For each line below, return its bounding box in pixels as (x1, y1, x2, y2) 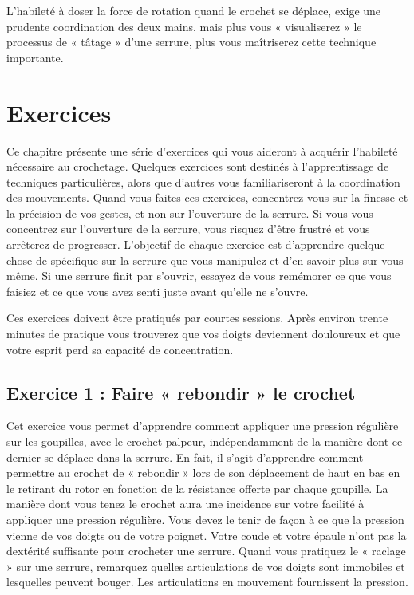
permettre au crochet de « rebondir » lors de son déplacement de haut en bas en (6, 464, 400, 481)
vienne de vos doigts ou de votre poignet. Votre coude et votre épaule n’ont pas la (6, 526, 407, 543)
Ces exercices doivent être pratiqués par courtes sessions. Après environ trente (6, 309, 388, 326)
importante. (6, 49, 64, 65)
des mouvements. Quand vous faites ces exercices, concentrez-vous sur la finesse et (6, 189, 408, 206)
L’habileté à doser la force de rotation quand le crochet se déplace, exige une (6, 2, 381, 18)
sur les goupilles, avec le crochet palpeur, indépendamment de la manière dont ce (6, 433, 403, 450)
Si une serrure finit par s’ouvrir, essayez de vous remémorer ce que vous (41, 267, 392, 284)
